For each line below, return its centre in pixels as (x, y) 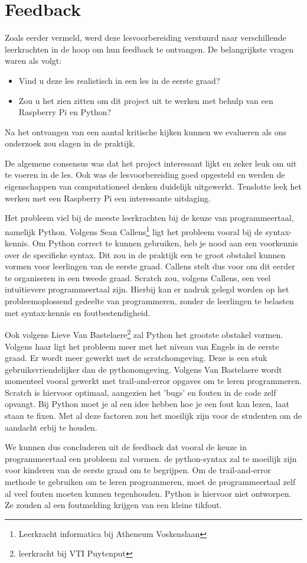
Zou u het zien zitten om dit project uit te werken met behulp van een (146, 100)
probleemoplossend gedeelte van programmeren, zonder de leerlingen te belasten (149, 301)
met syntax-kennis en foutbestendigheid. (78, 312)
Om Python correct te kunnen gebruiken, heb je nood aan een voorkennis (165, 243)
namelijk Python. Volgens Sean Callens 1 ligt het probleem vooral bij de (134, 230)
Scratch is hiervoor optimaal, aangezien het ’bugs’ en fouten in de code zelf (141, 392)
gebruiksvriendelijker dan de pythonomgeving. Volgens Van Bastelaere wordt (143, 369)
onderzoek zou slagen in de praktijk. (70, 143)
